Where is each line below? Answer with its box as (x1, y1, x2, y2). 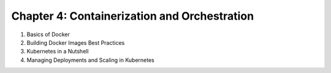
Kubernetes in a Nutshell (26, 48, 89, 55)
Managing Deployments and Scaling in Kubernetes (26, 56, 154, 64)
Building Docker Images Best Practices (26, 39, 125, 46)
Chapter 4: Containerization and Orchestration (11, 9, 254, 23)
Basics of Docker (26, 31, 70, 38)
